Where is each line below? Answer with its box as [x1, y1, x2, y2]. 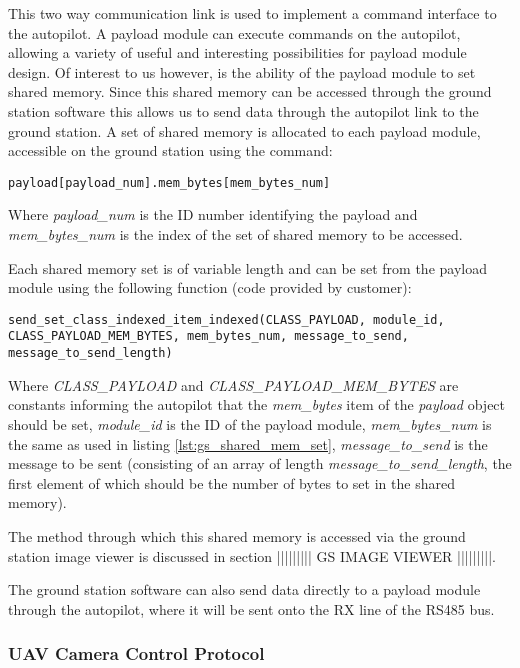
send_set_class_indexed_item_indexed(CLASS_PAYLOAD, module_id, [8, 312, 445, 327]
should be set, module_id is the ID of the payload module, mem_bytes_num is [8, 413, 492, 434]
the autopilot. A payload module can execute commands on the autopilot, [8, 22, 461, 43]
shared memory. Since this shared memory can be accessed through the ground [8, 81, 492, 102]
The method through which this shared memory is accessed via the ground [8, 525, 466, 546]
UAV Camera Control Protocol [8, 641, 265, 666]
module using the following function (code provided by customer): [8, 277, 412, 298]
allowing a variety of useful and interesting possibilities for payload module [8, 42, 467, 63]
